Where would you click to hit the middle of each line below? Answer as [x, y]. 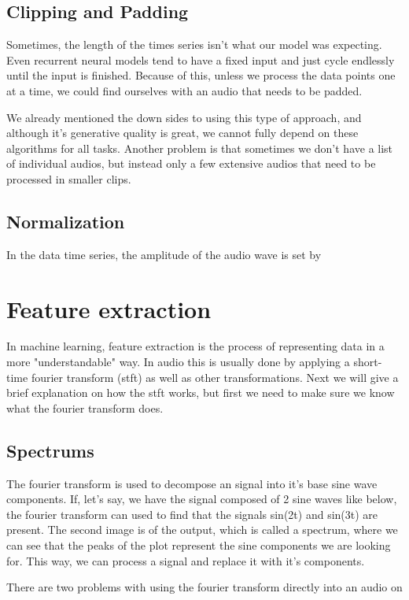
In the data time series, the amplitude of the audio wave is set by [164, 254]
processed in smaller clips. [69, 178]
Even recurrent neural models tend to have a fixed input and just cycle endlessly [201, 59]
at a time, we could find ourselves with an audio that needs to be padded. [184, 90]
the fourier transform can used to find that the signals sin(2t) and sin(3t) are [192, 514]
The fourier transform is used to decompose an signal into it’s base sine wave [192, 483]
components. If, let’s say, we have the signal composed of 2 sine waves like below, [202, 499]
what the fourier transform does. [85, 407]
